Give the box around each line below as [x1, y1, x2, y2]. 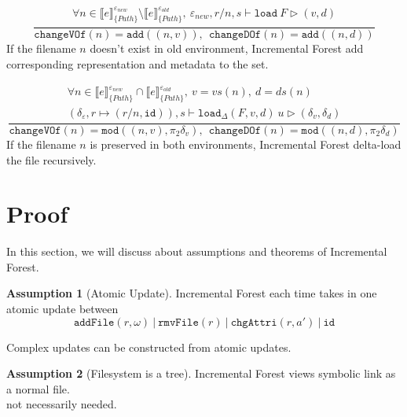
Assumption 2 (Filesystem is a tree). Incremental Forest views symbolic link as [6, 365, 396, 382]
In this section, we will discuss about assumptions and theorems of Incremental [6, 243, 387, 260]
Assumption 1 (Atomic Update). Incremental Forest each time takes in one [6, 285, 377, 301]
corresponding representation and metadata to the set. [6, 55, 269, 72]
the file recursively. [6, 151, 97, 168]
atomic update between [6, 301, 119, 317]
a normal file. [6, 380, 70, 397]
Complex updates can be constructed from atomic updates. [6, 338, 291, 355]
